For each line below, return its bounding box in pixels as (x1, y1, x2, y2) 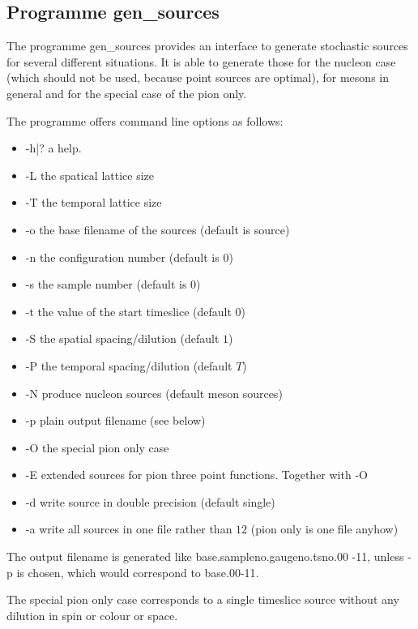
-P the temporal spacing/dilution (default (25, 357, 232, 374)
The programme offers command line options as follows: (6, 112, 284, 129)
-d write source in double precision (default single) (25, 493, 275, 510)
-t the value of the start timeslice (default (25, 302, 232, 319)
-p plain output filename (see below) (25, 412, 206, 429)
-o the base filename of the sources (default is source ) (25, 220, 290, 237)
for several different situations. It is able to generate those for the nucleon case (6, 53, 396, 70)
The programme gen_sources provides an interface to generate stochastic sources (6, 37, 408, 54)
